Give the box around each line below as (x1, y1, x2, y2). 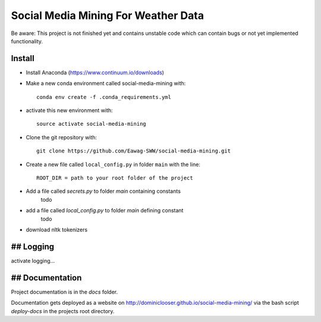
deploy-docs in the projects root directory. (11, 307, 115, 314)
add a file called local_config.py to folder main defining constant (26, 207, 184, 214)
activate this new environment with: (26, 107, 113, 114)
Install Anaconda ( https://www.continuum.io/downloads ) (26, 69, 165, 76)
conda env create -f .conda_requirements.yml (36, 94, 172, 100)
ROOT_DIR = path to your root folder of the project (36, 174, 193, 181)
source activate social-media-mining (36, 120, 147, 127)
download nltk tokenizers (26, 226, 88, 233)
